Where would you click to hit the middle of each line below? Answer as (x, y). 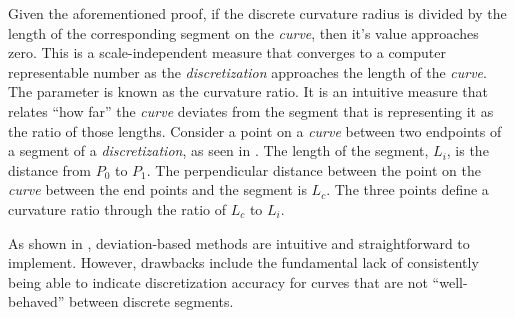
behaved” (36, 301)
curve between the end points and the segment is (157, 189)
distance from (49, 169)
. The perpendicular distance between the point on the (314, 169)
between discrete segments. (151, 301)
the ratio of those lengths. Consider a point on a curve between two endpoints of (255, 130)
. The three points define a (407, 189)
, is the (467, 150)
